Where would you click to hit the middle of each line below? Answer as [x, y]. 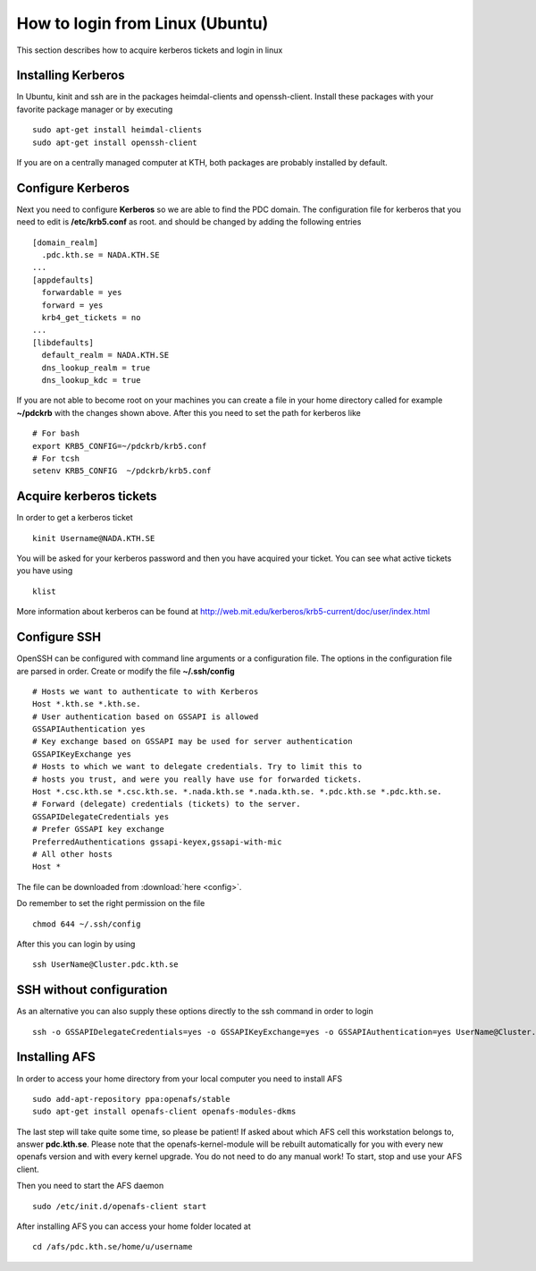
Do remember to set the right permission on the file [111, 903]
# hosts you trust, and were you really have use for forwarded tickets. [197, 779]
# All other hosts [73, 854]
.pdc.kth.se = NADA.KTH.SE [100, 255]
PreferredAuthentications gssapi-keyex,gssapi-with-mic [157, 842]
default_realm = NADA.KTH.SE [105, 355]
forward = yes [72, 305]
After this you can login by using [76, 944]
